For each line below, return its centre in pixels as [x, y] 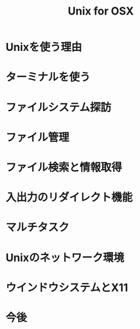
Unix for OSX [101, 11]
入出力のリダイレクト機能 [69, 198]
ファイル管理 [38, 137]
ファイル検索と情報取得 [64, 167]
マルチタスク [38, 227]
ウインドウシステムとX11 [67, 287]
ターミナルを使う [48, 77]
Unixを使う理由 [44, 47]
